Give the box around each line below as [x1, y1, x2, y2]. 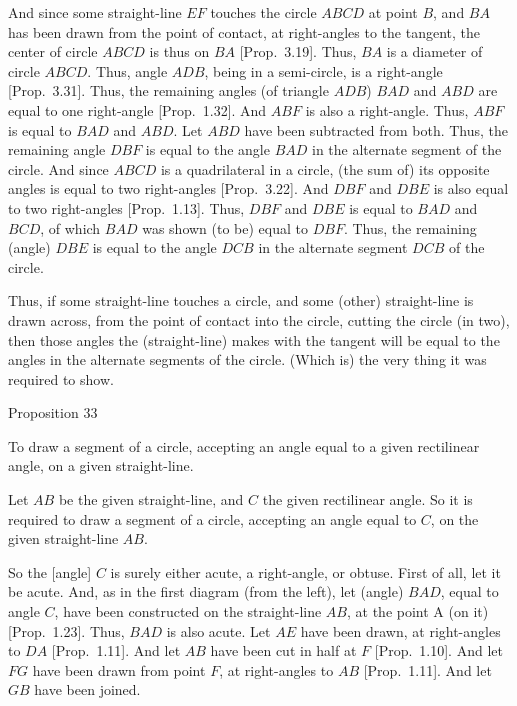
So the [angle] [8, 561, 92, 582]
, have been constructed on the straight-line [54, 601, 322, 622]
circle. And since [8, 158, 109, 179]
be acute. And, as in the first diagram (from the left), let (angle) [8, 581, 404, 602]
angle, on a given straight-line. [8, 455, 194, 476]
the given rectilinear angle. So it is [262, 489, 473, 510]
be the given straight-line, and [58, 489, 244, 510]
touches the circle [210, 2, 317, 22]
